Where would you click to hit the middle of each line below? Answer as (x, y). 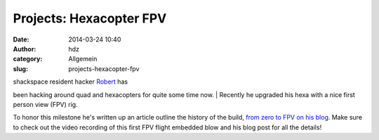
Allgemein (83, 59)
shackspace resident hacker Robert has (71, 82)
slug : (20, 69)
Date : (21, 39)
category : (28, 59)
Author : (25, 49)
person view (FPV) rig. (45, 104)
